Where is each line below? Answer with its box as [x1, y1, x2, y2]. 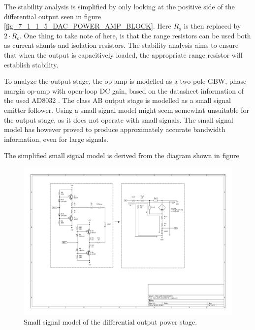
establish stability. [4, 59, 59, 69]
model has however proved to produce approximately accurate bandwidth [4, 124, 225, 134]
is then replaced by [184, 21, 241, 31]
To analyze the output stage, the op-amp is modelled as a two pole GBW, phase [4, 76, 247, 86]
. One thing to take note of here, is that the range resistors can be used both [19, 30, 251, 40]
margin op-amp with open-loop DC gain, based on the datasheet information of [4, 85, 244, 96]
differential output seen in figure [4, 11, 101, 21]
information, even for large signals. [4, 133, 108, 144]
